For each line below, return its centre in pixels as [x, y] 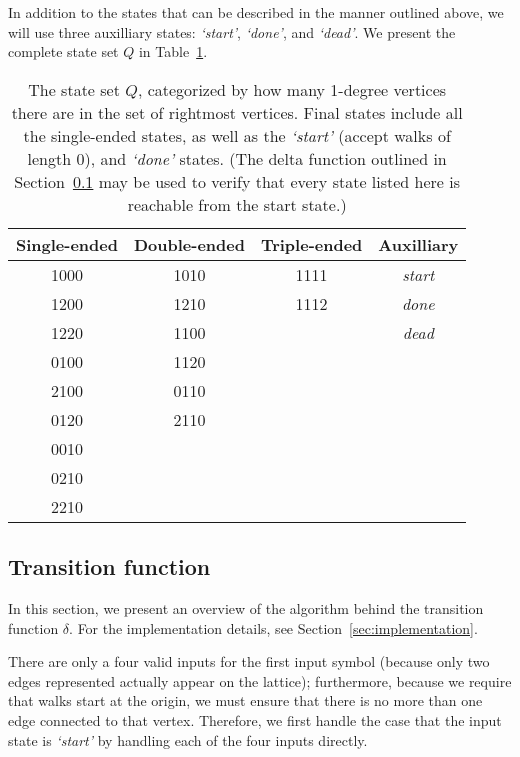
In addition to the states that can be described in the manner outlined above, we [256, 12]
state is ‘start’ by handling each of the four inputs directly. [188, 739]
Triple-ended [311, 244]
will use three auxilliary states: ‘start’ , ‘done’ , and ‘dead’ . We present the [232, 31]
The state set [74, 89]
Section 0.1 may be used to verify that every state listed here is [237, 181]
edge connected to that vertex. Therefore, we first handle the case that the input [255, 719]
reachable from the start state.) [237, 204]
